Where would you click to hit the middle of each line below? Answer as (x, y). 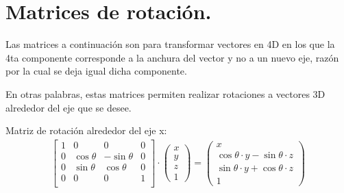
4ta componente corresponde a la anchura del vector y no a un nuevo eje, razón (172, 57)
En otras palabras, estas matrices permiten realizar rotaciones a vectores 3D (165, 93)
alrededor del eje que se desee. (69, 107)
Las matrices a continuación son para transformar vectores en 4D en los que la (170, 44)
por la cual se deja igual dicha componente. (96, 71)
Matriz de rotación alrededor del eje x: (86, 130)
